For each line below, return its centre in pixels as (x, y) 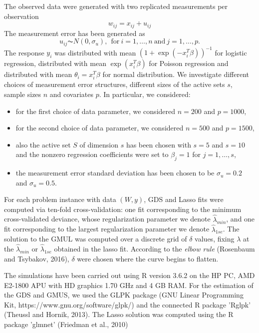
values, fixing (215, 239)
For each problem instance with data (60, 199)
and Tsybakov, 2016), (37, 258)
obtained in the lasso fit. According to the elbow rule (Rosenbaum (154, 248)
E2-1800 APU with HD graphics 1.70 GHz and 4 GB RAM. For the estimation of (129, 285)
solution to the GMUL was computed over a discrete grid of (96, 239)
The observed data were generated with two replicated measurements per (116, 6)
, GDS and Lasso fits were (184, 199)
